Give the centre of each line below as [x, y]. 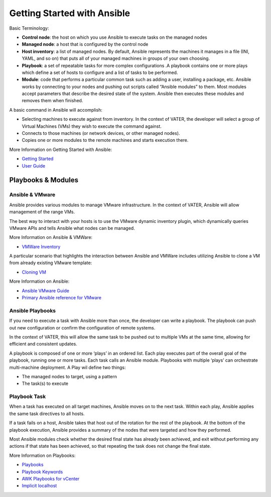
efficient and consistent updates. [43, 344]
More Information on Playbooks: [42, 455]
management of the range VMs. [42, 212]
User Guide [34, 165]
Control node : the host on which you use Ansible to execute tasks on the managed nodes [115, 37]
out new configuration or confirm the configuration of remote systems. [82, 327]
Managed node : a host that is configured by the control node [85, 44]
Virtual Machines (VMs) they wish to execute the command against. [92, 126]
